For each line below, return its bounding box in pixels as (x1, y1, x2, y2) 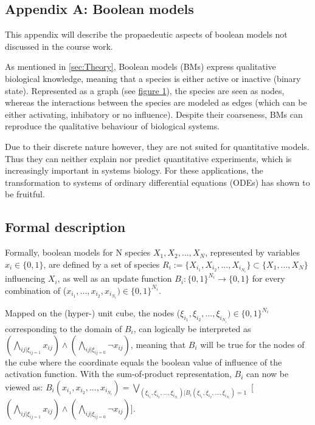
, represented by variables (205, 246, 300, 259)
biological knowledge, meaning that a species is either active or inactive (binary (5, 72, 301, 84)
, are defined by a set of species (43, 257, 160, 270)
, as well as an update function (57, 272, 172, 285)
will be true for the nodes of (200, 338, 305, 350)
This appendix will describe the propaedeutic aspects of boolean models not (5, 28, 288, 41)
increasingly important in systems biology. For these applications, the (5, 164, 263, 177)
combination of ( (5, 284, 67, 296)
